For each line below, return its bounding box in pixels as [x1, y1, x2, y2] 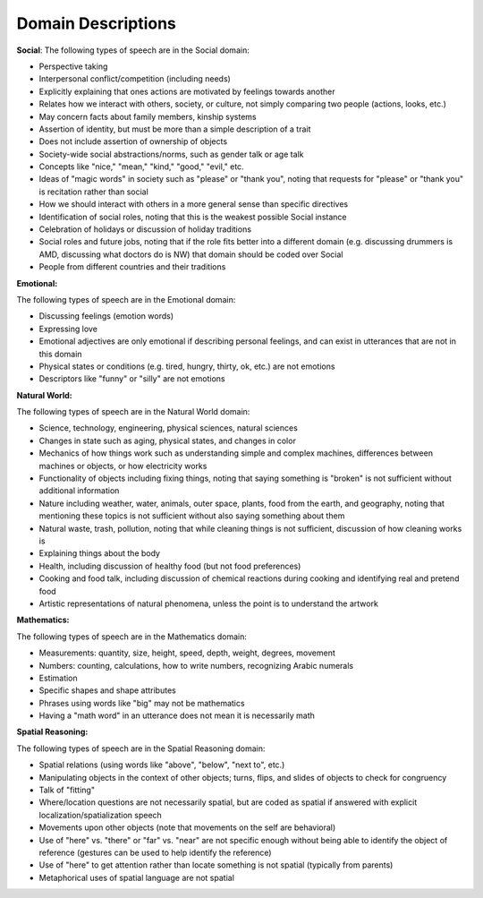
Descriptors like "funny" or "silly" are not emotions [38, 373, 225, 384]
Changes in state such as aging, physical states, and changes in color [38, 435, 297, 446]
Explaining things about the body [38, 548, 161, 559]
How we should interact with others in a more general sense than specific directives [38, 199, 349, 210]
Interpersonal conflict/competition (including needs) [38, 73, 232, 84]
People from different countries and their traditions [38, 261, 226, 272]
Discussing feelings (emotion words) [38, 311, 174, 321]
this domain [38, 348, 82, 359]
